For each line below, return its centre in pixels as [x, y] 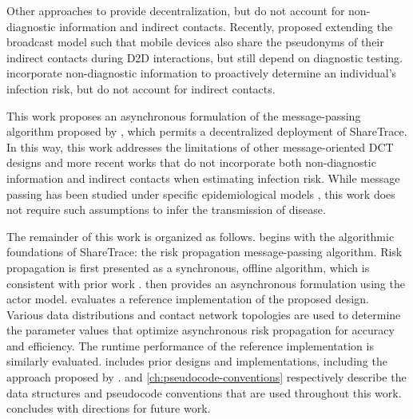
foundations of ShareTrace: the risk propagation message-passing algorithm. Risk [205, 252]
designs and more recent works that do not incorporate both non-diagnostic [191, 162]
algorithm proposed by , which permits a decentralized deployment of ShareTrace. [207, 131]
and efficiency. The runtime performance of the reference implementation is [190, 345]
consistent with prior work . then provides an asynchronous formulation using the [206, 283]
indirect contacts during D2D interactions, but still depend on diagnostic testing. [205, 57]
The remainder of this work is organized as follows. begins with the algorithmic [201, 236]
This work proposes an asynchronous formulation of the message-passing [184, 115]
